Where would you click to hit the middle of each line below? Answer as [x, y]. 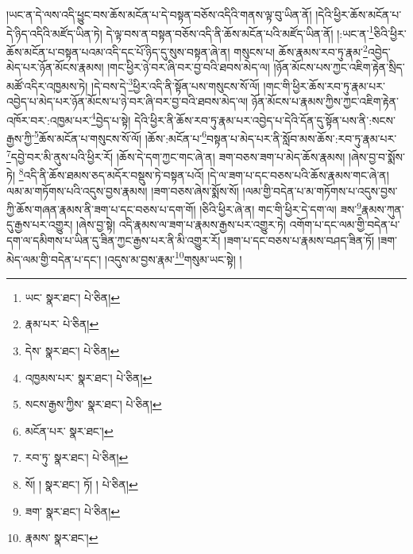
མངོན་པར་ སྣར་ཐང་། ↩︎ [69, 430]
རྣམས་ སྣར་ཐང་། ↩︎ [62, 538]
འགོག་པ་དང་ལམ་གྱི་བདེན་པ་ [345, 225]
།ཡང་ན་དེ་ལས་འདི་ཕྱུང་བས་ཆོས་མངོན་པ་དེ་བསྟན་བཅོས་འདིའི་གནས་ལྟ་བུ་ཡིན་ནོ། [159, 14]
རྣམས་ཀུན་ [383, 209]
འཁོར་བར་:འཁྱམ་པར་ [49, 120]
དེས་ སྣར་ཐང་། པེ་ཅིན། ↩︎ [72, 351]
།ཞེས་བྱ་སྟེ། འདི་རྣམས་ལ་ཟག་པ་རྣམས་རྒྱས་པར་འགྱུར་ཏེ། [181, 225]
